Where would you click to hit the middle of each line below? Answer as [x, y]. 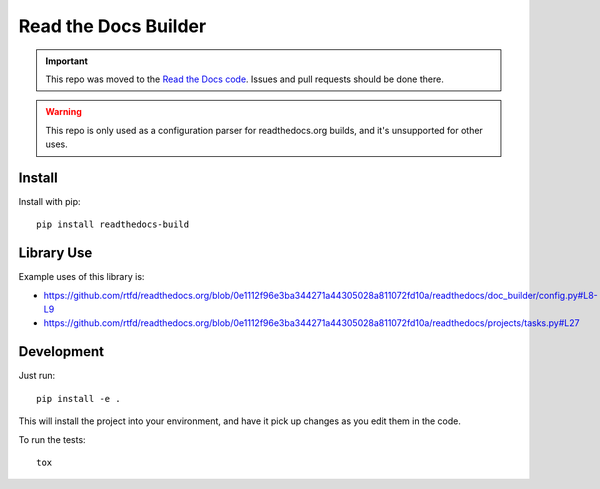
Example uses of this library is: [81, 277]
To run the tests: [52, 439]
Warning [63, 112]
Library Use [55, 253]
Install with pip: [49, 202]
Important [67, 61]
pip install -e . [78, 398]
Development [61, 351]
